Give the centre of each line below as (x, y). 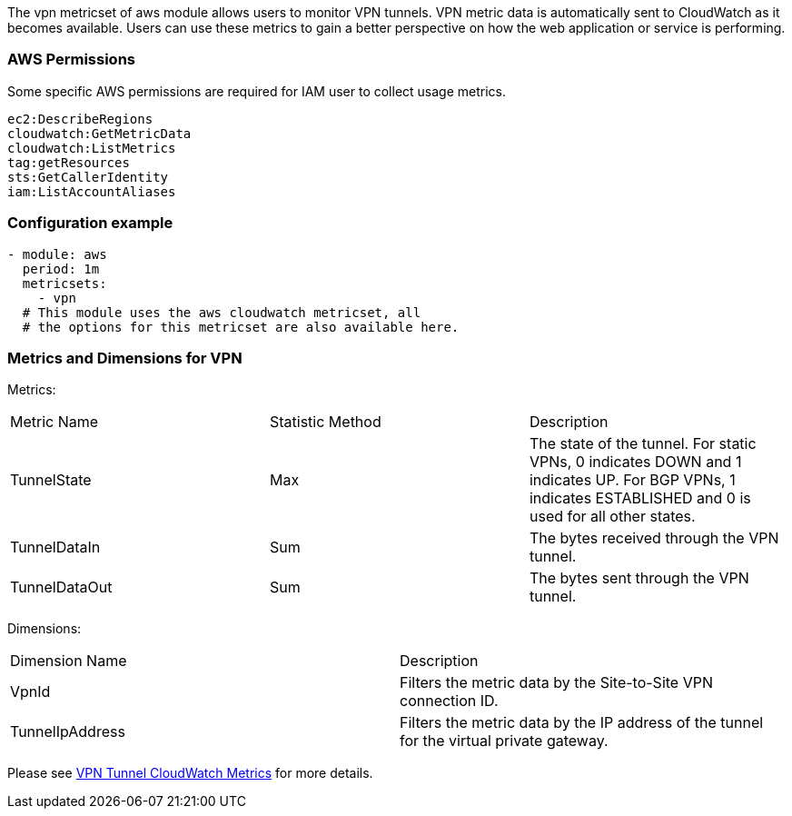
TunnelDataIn (55, 547)
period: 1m (61, 269)
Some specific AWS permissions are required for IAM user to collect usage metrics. (257, 91)
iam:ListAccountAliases (92, 191)
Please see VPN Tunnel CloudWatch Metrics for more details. (190, 773)
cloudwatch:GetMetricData (99, 133)
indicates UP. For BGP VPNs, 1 (632, 480)
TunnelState (51, 480)
